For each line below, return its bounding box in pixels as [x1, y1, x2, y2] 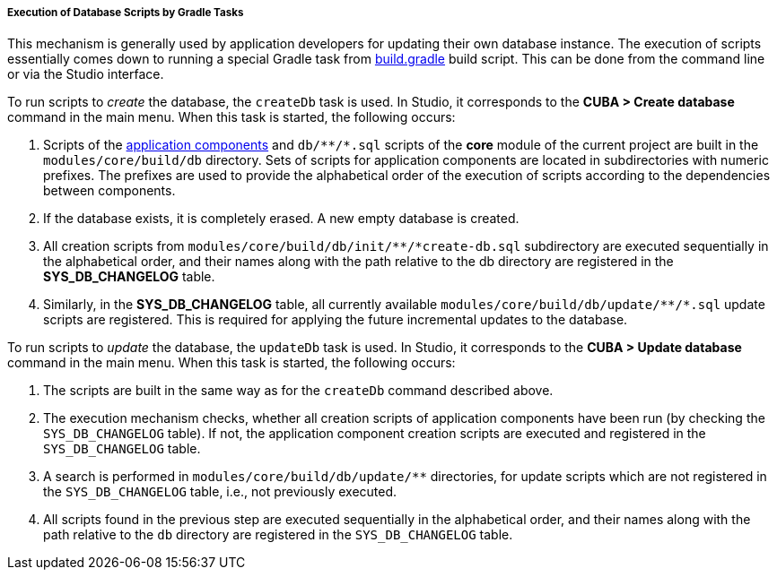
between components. [43, 183, 176, 199]
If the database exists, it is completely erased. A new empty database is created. [43, 211, 519, 227]
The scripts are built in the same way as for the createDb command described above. [43, 383, 554, 399]
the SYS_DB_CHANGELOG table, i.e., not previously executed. [43, 484, 397, 500]
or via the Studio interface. [7, 66, 164, 82]
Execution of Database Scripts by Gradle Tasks [7, 6, 244, 19]
